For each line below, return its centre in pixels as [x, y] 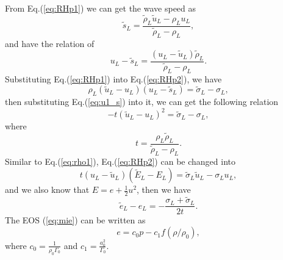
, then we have [164, 190]
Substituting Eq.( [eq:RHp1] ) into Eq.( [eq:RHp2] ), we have [113, 78]
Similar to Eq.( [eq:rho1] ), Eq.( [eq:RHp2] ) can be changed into [120, 161]
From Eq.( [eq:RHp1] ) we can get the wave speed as [101, 8]
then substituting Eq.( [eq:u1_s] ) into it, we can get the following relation [142, 102]
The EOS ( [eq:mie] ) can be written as [75, 220]
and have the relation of [50, 43]
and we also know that [47, 190]
